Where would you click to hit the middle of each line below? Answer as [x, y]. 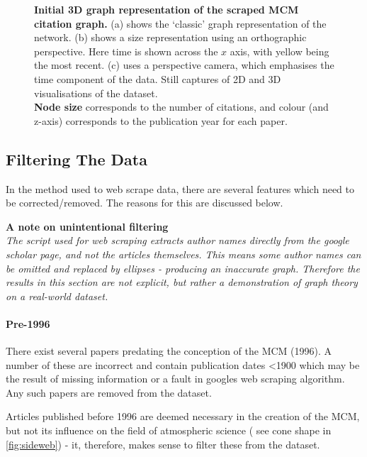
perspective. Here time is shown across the [126, 51]
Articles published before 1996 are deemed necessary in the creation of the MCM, [183, 416]
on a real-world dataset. [57, 296]
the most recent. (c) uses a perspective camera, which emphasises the [184, 65]
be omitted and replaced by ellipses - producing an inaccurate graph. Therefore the [183, 268]
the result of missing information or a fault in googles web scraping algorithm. [175, 379]
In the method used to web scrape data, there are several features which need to [180, 188]
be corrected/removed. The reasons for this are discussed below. [145, 203]
